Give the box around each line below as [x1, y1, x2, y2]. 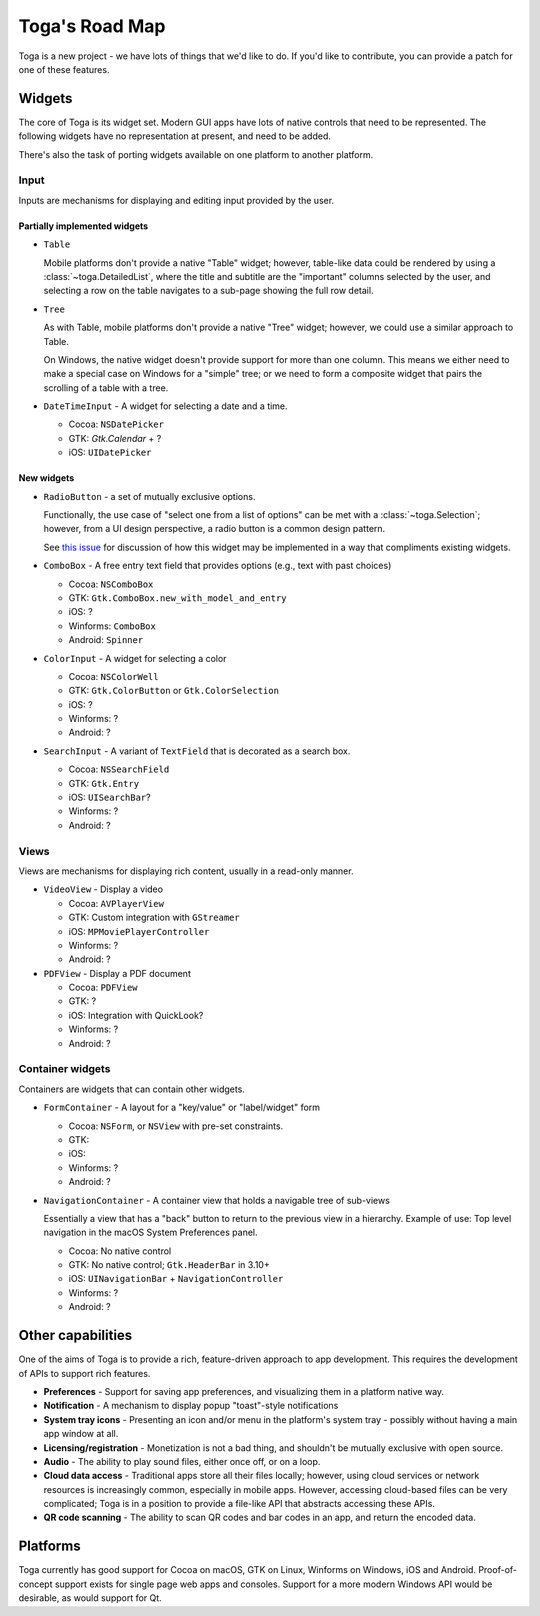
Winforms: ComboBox [68, 620, 157, 632]
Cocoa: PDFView [68, 981, 138, 994]
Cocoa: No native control [68, 1245, 172, 1257]
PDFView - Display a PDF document [43, 967, 192, 979]
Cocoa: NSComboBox [68, 578, 154, 590]
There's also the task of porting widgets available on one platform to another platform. [18, 148, 374, 160]
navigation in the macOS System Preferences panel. [43, 1226, 259, 1239]
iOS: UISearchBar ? [68, 791, 151, 804]
